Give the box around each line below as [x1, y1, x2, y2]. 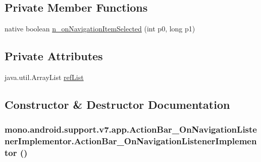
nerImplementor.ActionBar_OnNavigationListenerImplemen [5, 135, 257, 147]
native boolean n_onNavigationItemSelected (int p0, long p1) [5, 23, 195, 34]
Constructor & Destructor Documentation [5, 96, 230, 112]
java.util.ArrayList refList [5, 72, 84, 82]
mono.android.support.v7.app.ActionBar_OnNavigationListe [5, 123, 257, 136]
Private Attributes [5, 48, 103, 64]
